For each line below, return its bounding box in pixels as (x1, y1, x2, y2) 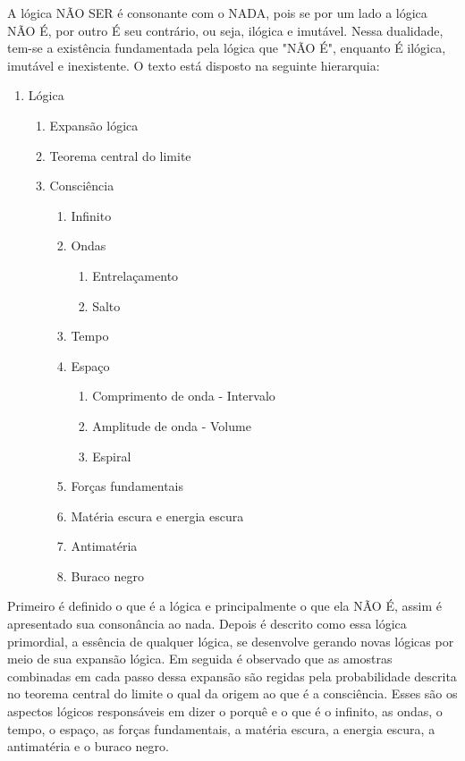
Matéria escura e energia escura (71, 506, 244, 525)
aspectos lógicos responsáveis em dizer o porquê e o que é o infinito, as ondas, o (7, 702, 443, 721)
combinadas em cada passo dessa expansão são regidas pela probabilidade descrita (7, 666, 457, 685)
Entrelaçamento (92, 266, 179, 284)
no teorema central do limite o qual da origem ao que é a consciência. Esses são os (7, 684, 458, 703)
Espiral (92, 446, 131, 465)
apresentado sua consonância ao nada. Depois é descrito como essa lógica (7, 614, 407, 633)
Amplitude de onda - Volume (92, 416, 251, 435)
